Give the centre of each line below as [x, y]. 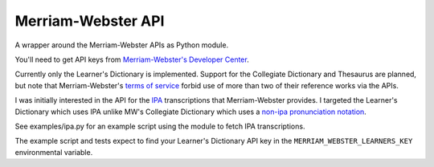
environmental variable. [54, 152]
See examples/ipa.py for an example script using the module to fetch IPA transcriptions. [160, 126]
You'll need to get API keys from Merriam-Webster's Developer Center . [132, 59]
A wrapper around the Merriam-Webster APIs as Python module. [122, 45]
